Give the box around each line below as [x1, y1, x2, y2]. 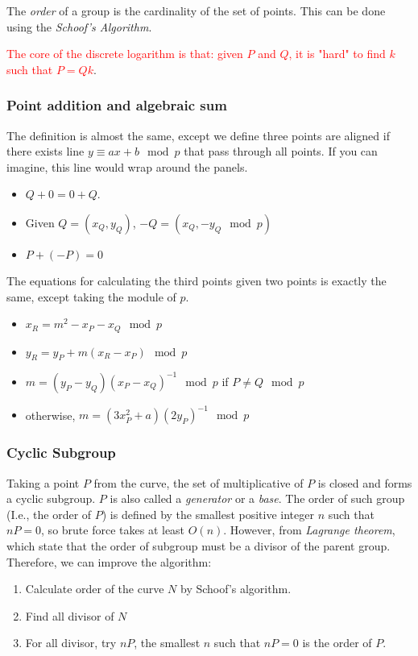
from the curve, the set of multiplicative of [93, 474, 304, 491]
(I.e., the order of [6, 505, 92, 522]
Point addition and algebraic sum [6, 95, 227, 115]
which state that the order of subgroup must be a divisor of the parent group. [6, 538, 391, 554]
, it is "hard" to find [288, 45, 386, 62]
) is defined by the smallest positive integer [101, 505, 314, 522]
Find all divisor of [25, 607, 114, 624]
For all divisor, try [25, 634, 117, 651]
